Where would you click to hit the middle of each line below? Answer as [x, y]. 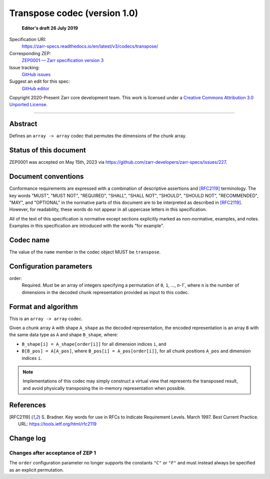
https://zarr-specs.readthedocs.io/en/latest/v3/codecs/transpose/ [90, 46]
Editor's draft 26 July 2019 [50, 28]
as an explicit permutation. [36, 470]
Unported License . [28, 105]
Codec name [29, 240]
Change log [27, 438]
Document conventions [46, 177]
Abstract [23, 124]
